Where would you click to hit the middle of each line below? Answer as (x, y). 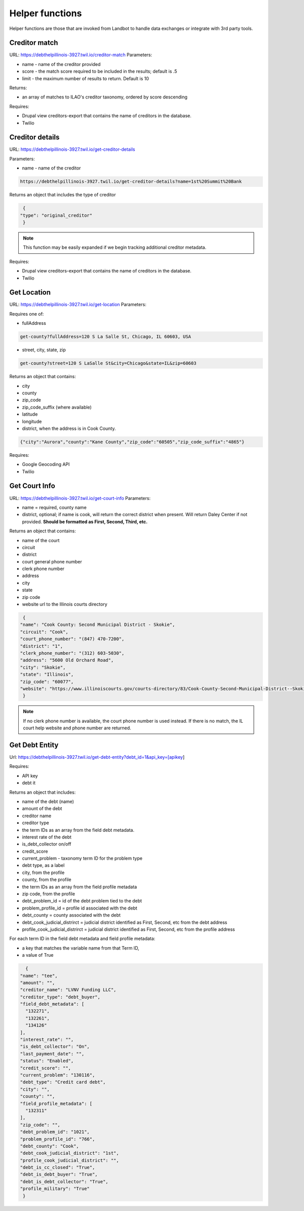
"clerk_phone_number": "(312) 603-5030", (72, 653)
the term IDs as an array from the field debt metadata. (78, 830)
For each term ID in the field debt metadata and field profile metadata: (82, 938)
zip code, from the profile (49, 894)
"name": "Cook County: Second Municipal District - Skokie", (98, 625)
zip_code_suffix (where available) (57, 407)
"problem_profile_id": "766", (58, 1139)
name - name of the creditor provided (61, 64)
